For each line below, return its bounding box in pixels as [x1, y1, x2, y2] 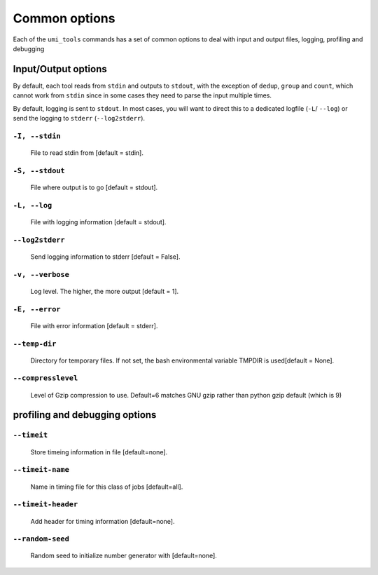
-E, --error [13, 304, 61, 313]
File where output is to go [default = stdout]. [30, 183, 158, 191]
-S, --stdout [13, 165, 66, 175]
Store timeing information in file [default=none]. [30, 447, 168, 456]
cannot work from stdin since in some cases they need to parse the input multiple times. [13, 91, 272, 100]
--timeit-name [13, 465, 70, 475]
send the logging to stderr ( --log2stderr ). [13, 114, 146, 123]
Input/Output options [13, 63, 108, 75]
